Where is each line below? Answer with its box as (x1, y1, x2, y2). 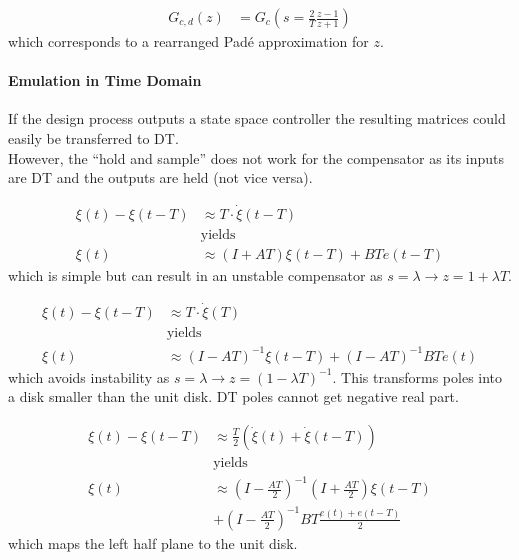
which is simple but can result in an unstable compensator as (8, 265, 383, 286)
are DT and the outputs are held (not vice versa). (8, 167, 313, 188)
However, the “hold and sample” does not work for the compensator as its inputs (8, 147, 505, 168)
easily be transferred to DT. (8, 128, 179, 149)
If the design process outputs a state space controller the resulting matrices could (8, 108, 506, 129)
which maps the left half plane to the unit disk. (8, 532, 298, 553)
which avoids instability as (8, 366, 170, 387)
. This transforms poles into (332, 366, 503, 387)
